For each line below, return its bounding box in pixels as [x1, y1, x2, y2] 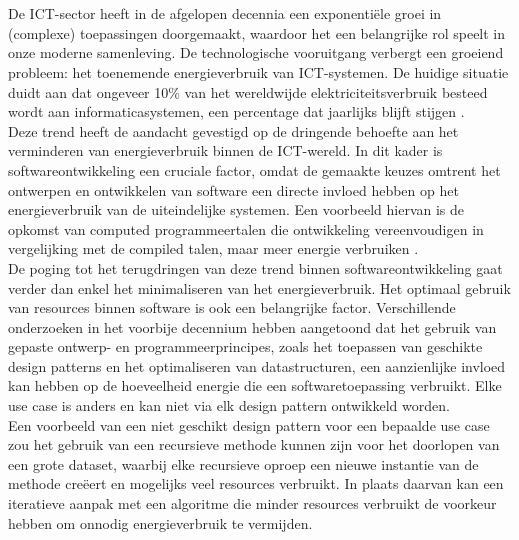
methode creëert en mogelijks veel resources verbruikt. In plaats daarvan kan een [8, 473, 504, 494]
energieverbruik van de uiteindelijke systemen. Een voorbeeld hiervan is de [8, 199, 465, 220]
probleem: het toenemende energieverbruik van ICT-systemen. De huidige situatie [8, 61, 509, 82]
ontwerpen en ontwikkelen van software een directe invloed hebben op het [8, 179, 459, 200]
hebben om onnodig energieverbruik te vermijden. [8, 512, 313, 533]
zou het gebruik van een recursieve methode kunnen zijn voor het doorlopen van [8, 434, 500, 455]
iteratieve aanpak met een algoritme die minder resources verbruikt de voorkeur [8, 493, 497, 514]
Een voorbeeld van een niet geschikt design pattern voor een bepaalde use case [8, 414, 490, 435]
